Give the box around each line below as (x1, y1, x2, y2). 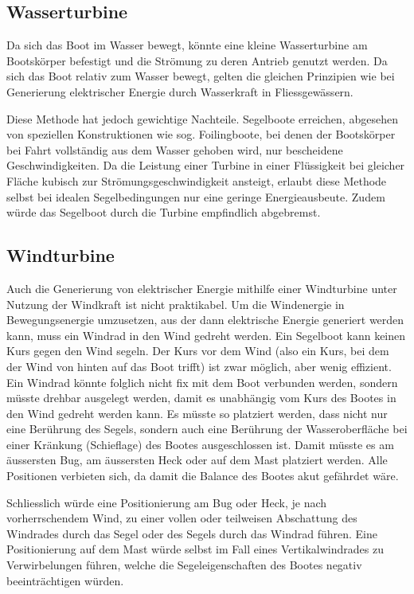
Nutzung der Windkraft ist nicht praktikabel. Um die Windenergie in (6, 295, 345, 312)
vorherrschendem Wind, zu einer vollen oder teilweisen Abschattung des (6, 510, 357, 526)
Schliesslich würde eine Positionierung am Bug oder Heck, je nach (6, 494, 327, 510)
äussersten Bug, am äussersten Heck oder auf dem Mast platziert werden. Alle (6, 451, 388, 468)
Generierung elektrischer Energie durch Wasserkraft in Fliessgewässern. (6, 83, 353, 100)
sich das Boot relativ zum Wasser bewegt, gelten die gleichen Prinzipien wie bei (6, 68, 395, 84)
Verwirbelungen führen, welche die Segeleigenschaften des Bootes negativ (6, 557, 362, 573)
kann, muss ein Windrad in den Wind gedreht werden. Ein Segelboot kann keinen (6, 326, 406, 343)
